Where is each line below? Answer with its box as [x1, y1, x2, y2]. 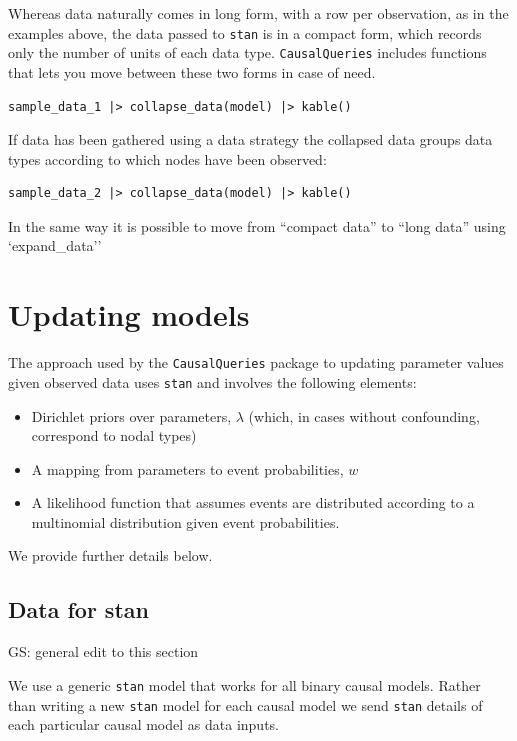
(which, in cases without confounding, [248, 405, 480, 426]
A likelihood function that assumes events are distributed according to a [31, 492, 475, 513]
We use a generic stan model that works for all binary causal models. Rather [8, 674, 481, 695]
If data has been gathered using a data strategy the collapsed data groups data [8, 129, 493, 150]
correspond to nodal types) [31, 425, 197, 446]
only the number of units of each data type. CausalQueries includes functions [8, 42, 487, 63]
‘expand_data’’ [8, 235, 102, 256]
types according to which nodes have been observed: [8, 148, 327, 169]
